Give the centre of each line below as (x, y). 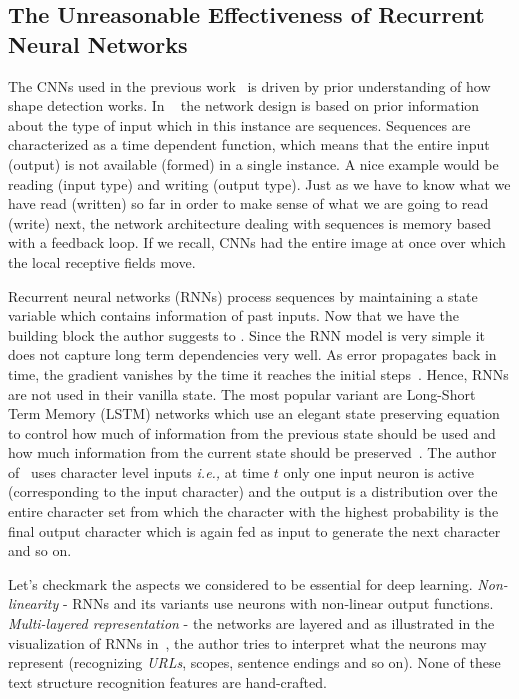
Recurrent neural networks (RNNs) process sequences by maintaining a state (243, 295)
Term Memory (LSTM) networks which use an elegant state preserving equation (254, 413)
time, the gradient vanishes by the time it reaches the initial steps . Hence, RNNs (258, 373)
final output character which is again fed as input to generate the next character (254, 530)
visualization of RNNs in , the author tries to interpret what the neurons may (247, 642)
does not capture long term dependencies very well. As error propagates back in (252, 354)
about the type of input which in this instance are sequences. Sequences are (239, 124)
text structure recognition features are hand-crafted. (167, 681)
